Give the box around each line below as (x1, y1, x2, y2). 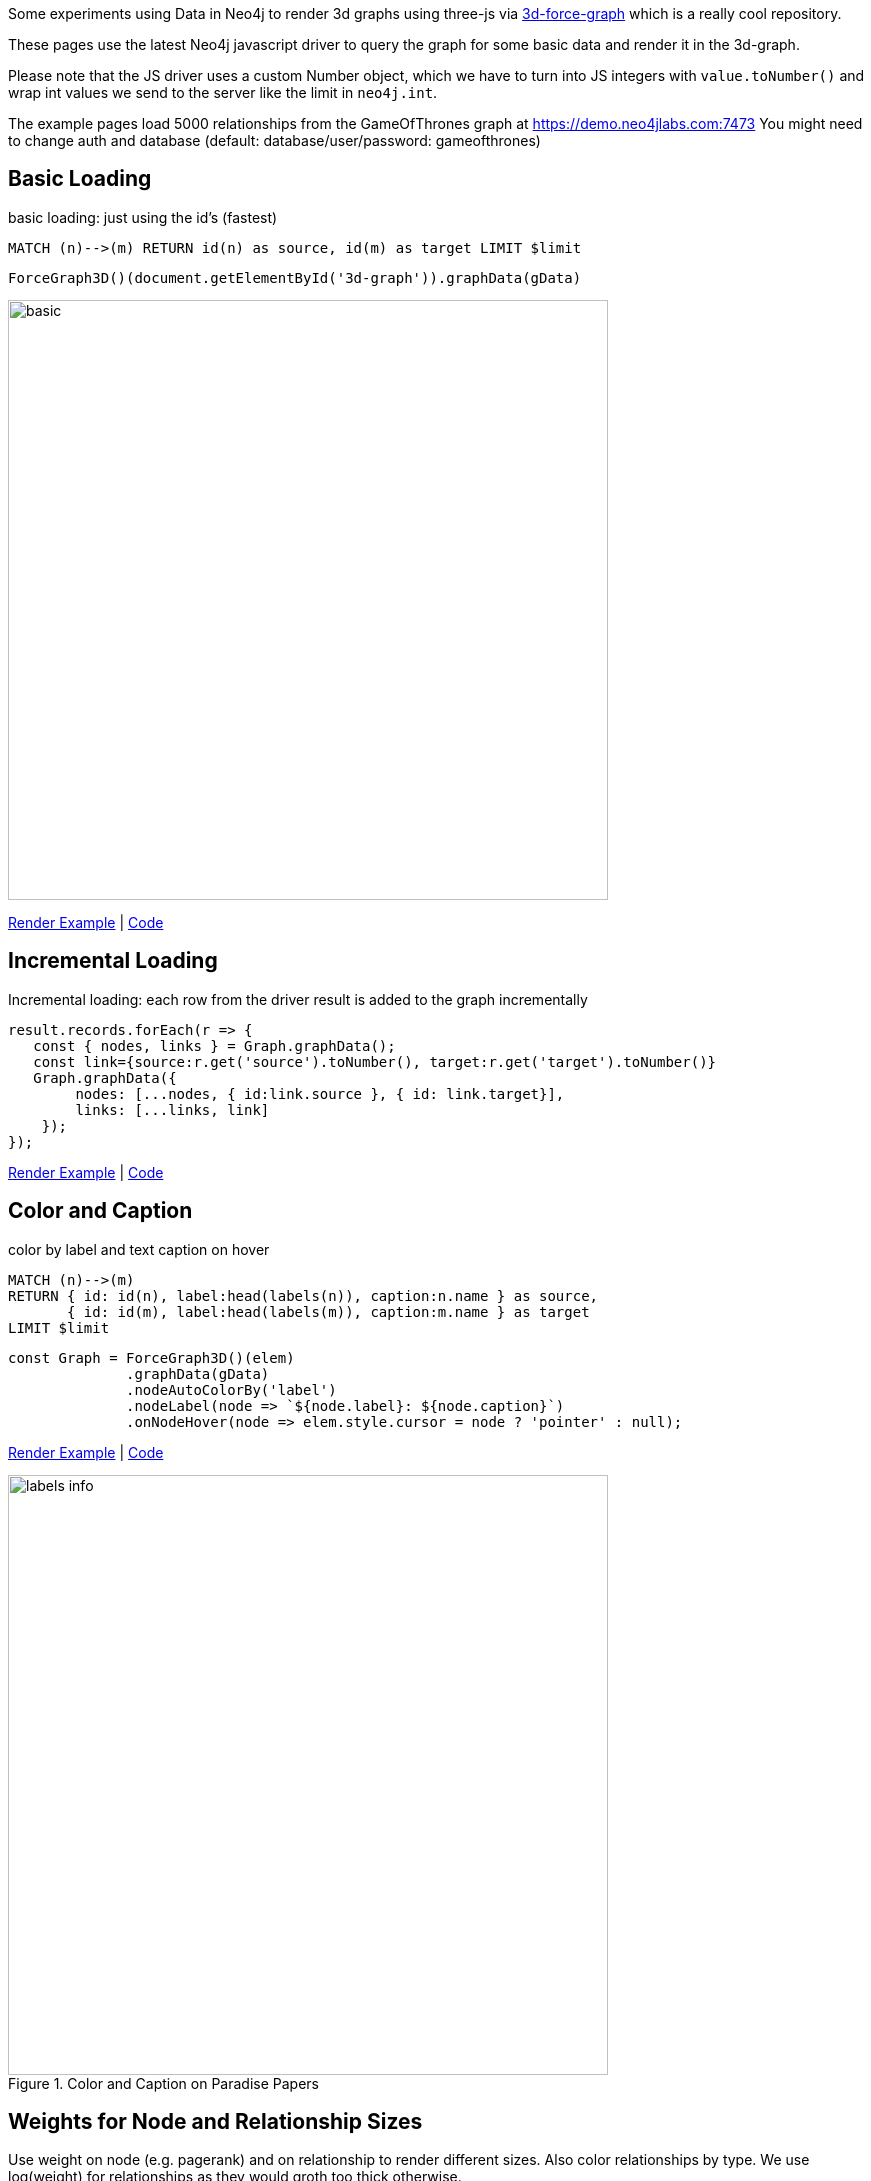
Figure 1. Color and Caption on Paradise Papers (8, 2074, 320, 2092)
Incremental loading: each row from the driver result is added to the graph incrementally (8, 990, 588, 1008)
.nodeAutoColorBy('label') (126, 1381, 337, 1398)
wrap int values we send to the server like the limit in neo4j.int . (8, 84, 438, 101)
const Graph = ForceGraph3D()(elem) (8, 1349, 295, 1366)
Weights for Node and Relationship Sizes (8, 2108, 423, 2134)
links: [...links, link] (75, 1101, 270, 1118)
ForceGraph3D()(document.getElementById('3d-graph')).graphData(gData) (8, 269, 582, 286)
